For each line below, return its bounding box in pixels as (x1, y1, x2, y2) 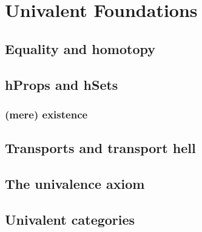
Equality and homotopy (5, 39, 155, 58)
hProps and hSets (5, 75, 118, 94)
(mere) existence (5, 106, 88, 121)
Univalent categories (5, 210, 135, 228)
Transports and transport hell (5, 138, 196, 157)
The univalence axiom (5, 174, 145, 193)
